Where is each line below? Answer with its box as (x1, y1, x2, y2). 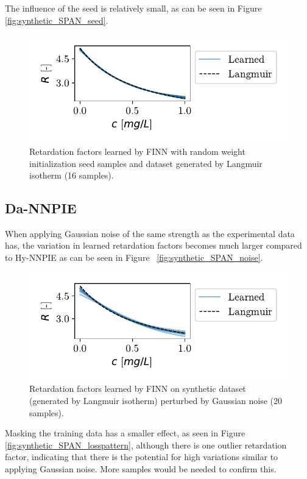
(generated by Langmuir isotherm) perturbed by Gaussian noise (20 (29, 394, 282, 406)
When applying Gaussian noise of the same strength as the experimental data (5, 227, 295, 239)
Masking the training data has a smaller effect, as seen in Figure (5, 427, 245, 439)
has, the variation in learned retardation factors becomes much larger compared (5, 239, 302, 252)
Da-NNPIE (5, 199, 77, 218)
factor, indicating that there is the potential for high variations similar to (5, 450, 278, 463)
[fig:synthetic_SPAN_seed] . (5, 13, 108, 26)
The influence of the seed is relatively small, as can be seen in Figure (5, 2, 262, 14)
